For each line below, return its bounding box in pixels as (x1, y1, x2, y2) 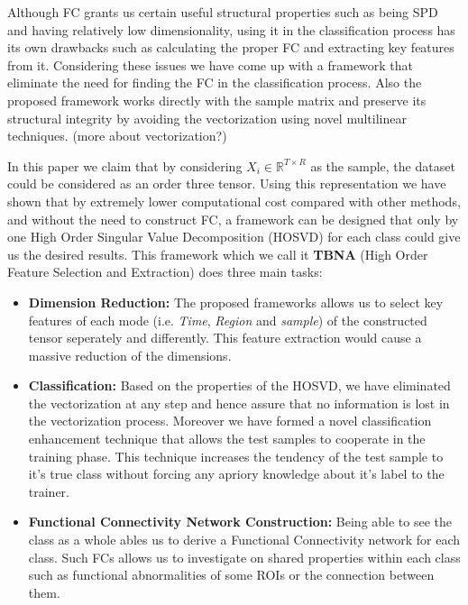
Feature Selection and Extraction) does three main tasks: (7, 262, 323, 281)
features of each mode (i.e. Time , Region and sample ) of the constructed (28, 310, 427, 329)
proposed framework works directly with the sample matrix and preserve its (7, 90, 427, 109)
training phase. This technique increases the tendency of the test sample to (28, 446, 444, 465)
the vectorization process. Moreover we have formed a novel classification (28, 411, 432, 430)
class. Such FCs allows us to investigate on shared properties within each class (28, 547, 461, 566)
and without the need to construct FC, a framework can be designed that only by (7, 209, 459, 228)
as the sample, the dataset (310, 156, 455, 175)
